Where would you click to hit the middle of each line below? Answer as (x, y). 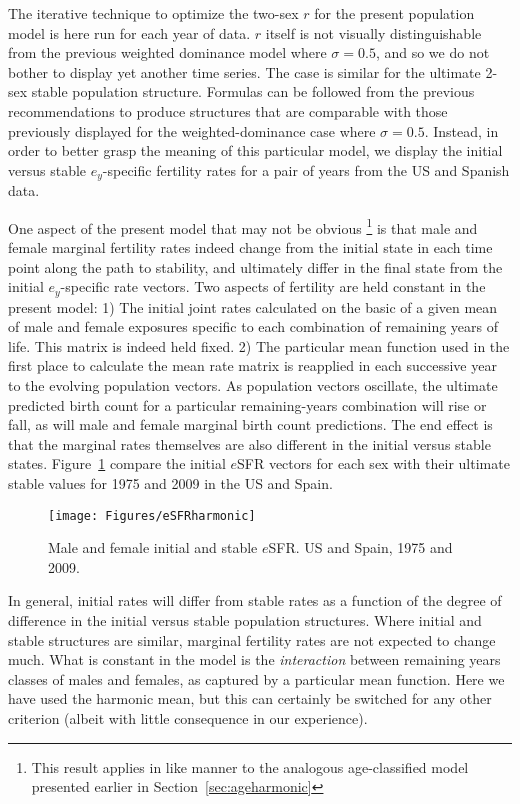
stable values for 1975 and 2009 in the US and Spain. (170, 483)
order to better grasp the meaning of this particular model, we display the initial (255, 150)
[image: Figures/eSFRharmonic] (152, 515)
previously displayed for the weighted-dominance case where (192, 130)
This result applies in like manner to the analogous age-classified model (250, 766)
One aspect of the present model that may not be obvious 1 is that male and (243, 226)
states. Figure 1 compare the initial (117, 463)
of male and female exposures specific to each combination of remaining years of (253, 326)
